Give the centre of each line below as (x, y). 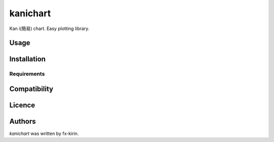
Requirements (27, 74)
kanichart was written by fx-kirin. (44, 134)
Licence (22, 105)
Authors (23, 121)
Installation (27, 59)
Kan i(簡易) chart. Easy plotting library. (49, 29)
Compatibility (31, 89)
